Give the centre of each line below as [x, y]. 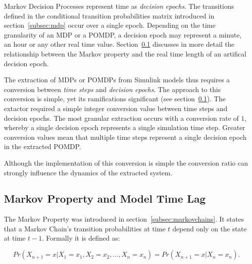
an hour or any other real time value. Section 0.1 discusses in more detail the [119, 44]
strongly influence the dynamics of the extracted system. [88, 172]
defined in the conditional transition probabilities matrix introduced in [109, 15]
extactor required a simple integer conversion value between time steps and [116, 108]
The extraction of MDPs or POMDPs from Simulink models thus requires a [117, 80]
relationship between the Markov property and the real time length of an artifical [125, 53]
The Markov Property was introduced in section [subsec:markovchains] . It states [124, 219]
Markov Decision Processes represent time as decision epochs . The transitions [119, 6]
